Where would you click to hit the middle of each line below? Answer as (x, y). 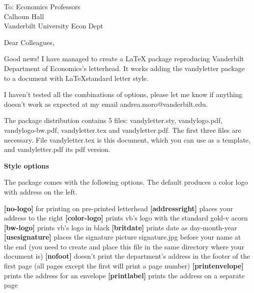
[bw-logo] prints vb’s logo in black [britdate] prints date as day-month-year (121, 227)
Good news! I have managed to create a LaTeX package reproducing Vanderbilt (124, 59)
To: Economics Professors (42, 6)
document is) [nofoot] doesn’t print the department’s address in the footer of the (127, 256)
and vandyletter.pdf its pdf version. (57, 149)
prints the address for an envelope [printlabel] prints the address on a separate (124, 275)
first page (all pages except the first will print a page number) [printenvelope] (124, 266)
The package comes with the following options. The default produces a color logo (126, 182)
